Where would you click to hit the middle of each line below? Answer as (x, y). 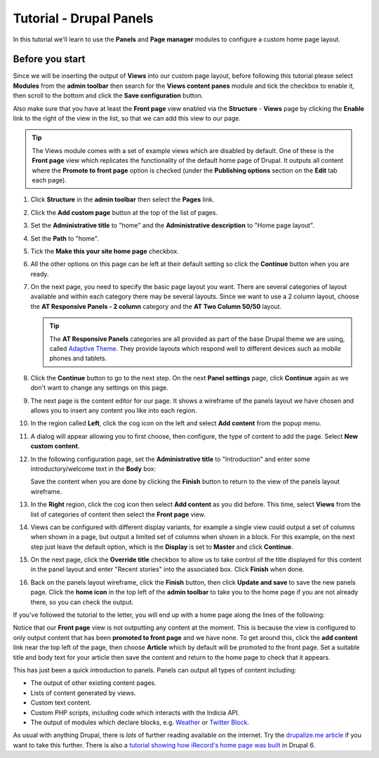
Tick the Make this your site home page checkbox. (105, 251)
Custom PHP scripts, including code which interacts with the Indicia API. (135, 712)
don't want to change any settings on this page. (99, 388)
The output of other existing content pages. (94, 683)
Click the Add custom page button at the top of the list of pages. (124, 212)
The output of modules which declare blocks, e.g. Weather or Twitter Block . (140, 722)
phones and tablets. (78, 359)
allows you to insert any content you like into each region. (114, 410)
